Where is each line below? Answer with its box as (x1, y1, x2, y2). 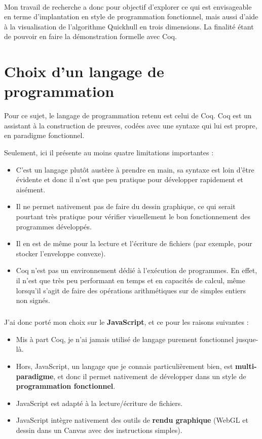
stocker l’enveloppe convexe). (16, 248, 106, 258)
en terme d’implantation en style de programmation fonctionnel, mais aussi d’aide (4, 11, 258, 22)
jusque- (236, 333, 258, 344)
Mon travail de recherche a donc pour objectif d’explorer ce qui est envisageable (4, 1, 252, 12)
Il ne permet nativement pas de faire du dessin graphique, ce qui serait (16, 201, 236, 212)
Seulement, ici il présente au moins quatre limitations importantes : (4, 147, 214, 158)
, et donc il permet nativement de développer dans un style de (53, 370, 246, 381)
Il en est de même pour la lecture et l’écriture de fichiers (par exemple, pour (16, 238, 252, 249)
